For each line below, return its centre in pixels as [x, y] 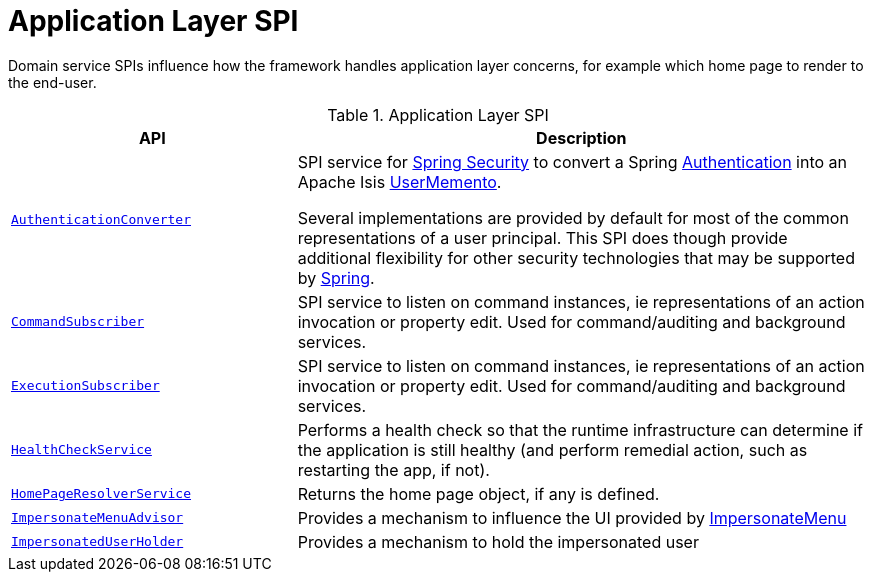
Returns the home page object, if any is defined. [478, 493]
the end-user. [52, 82]
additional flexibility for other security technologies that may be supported [576, 257]
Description [581, 137]
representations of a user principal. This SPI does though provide [542, 237]
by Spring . [336, 277]
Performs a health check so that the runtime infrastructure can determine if [580, 429]
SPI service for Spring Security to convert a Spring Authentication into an [572, 161]
